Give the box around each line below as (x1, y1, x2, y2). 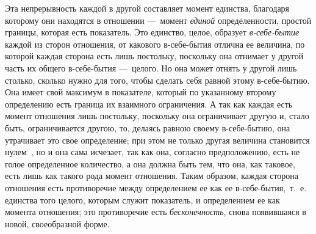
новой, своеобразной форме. (5, 217, 110, 230)
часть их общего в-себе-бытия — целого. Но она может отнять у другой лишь (5, 61, 297, 74)
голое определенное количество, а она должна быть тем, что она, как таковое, (5, 157, 295, 170)
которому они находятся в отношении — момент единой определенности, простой (5, 13, 312, 26)
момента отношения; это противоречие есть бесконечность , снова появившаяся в (5, 205, 306, 218)
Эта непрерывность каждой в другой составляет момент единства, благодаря (5, 2, 290, 14)
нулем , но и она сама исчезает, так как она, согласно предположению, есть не (5, 145, 300, 158)
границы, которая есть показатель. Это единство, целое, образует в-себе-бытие (5, 26, 300, 38)
